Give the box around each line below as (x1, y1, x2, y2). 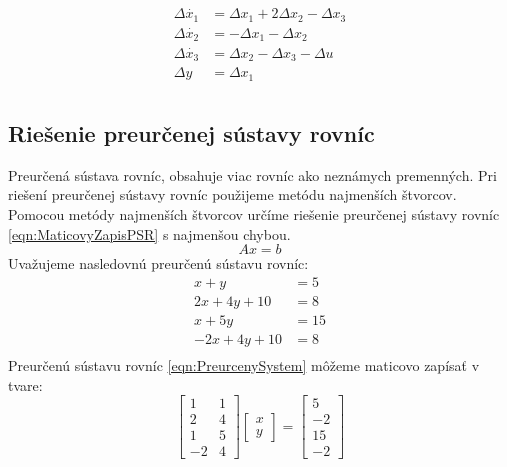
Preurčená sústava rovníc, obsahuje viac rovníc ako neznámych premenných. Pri (8, 164, 497, 185)
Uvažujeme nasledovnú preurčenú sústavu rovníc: (8, 253, 309, 274)
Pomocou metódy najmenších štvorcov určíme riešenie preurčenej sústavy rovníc (8, 204, 500, 225)
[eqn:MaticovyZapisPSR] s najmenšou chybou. (8, 223, 291, 244)
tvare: (8, 374, 43, 395)
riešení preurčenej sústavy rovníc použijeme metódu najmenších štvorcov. (8, 184, 457, 205)
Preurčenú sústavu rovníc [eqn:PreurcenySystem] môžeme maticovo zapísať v (8, 354, 480, 375)
